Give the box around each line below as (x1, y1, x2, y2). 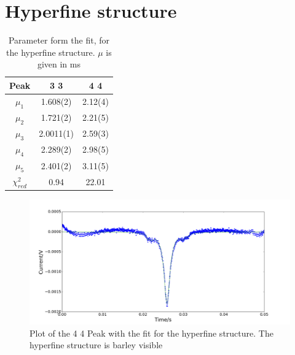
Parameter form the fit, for (8, 34, 109, 47)
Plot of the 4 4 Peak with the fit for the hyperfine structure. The (29, 326, 273, 339)
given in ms (37, 58, 81, 71)
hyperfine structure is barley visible (29, 338, 163, 351)
